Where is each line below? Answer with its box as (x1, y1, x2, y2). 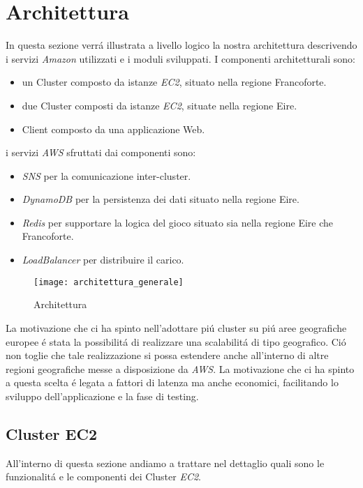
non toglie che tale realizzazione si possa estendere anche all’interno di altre (6, 348, 329, 363)
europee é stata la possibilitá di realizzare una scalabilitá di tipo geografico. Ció (6, 334, 346, 349)
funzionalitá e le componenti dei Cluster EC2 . (6, 469, 201, 484)
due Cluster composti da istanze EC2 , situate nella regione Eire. (22, 98, 297, 112)
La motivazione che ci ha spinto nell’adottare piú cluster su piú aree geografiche (6, 320, 347, 335)
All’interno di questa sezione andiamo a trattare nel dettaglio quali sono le (6, 455, 325, 470)
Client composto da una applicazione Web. (22, 121, 205, 136)
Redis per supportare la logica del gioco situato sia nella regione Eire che (22, 215, 334, 229)
